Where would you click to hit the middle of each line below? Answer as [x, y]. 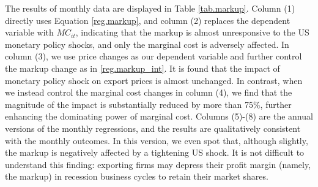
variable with [29, 32]
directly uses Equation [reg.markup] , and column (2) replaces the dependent [148, 20]
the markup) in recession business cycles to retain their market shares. [137, 176]
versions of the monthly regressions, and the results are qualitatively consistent [153, 128]
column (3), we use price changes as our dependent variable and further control [153, 56]
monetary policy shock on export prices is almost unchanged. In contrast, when [154, 80]
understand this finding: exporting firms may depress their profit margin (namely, [158, 164]
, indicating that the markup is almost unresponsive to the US [192, 32]
